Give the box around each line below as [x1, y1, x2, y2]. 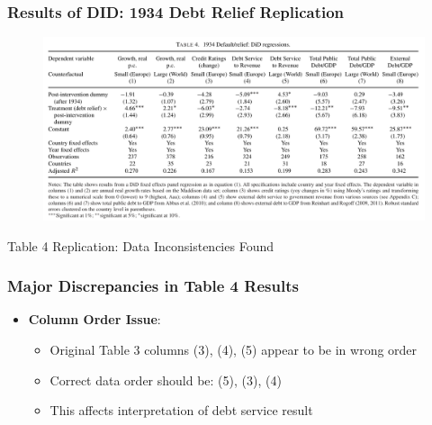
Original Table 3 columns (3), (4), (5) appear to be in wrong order [49, 339, 418, 358]
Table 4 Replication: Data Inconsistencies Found [7, 236, 274, 255]
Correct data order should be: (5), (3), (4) [49, 370, 282, 389]
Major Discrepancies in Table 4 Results [7, 275, 299, 297]
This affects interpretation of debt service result [49, 401, 313, 420]
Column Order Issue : [28, 310, 161, 329]
